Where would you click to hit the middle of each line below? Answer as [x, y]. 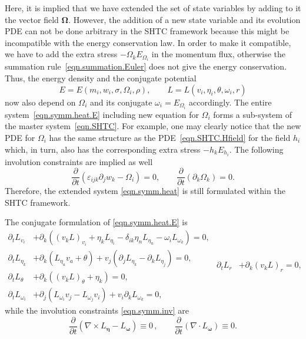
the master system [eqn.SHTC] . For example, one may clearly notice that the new [153, 126]
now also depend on [40, 102]
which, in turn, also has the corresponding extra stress [103, 149]
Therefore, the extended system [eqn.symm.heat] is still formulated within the [145, 191]
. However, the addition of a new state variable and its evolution [184, 19]
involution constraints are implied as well [79, 161]
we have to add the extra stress [61, 54]
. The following [256, 149]
